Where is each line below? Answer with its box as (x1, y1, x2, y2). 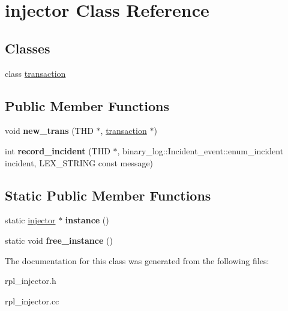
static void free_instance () (5, 234, 113, 246)
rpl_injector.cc (5, 294, 59, 307)
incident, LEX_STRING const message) (5, 156, 154, 169)
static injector (5, 214, 56, 226)
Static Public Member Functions (5, 186, 211, 204)
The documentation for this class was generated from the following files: (5, 254, 269, 267)
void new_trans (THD (5, 124, 94, 137)
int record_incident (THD (5, 144, 110, 157)
